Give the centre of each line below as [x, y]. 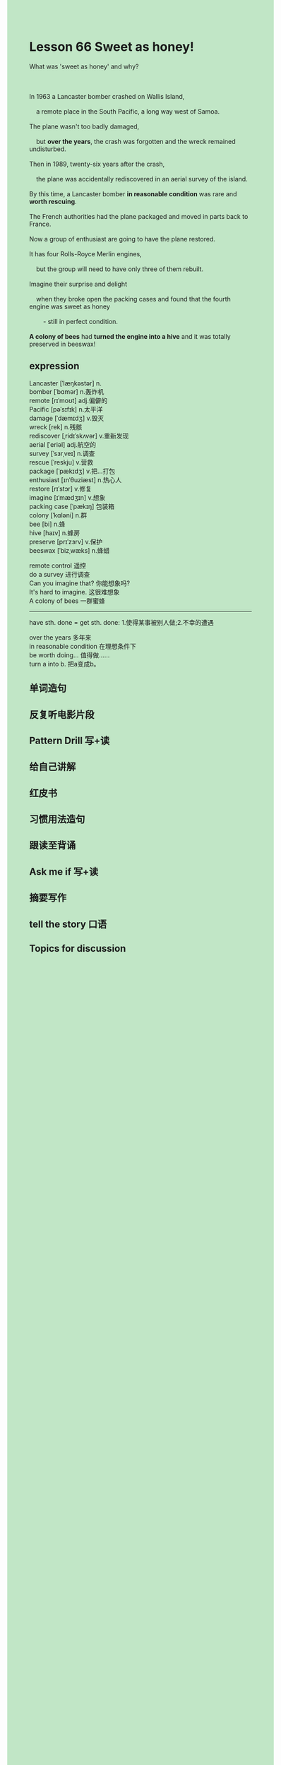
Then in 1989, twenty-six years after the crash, [97, 164]
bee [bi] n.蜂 [47, 524]
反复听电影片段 [62, 714]
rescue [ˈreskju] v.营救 [61, 462]
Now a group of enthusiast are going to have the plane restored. [122, 239]
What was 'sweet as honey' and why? [84, 66]
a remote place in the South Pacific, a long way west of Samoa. [128, 111]
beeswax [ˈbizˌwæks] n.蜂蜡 [70, 550]
